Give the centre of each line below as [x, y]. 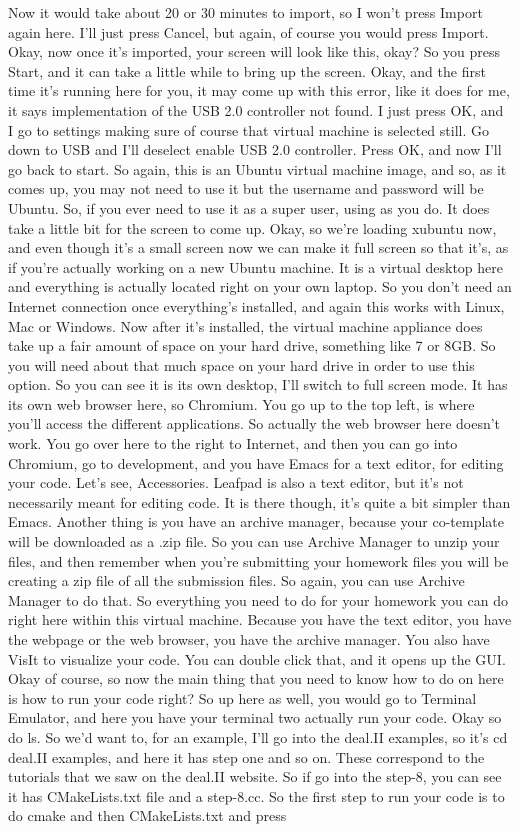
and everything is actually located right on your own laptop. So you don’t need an [260, 286]
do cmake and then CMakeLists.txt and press [147, 815]
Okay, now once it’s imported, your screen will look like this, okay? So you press [254, 51]
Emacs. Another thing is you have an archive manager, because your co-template [256, 521]
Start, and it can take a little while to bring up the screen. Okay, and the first [247, 70]
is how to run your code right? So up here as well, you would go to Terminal [242, 697]
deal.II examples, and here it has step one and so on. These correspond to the [246, 756]
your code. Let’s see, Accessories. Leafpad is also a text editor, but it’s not [236, 482]
